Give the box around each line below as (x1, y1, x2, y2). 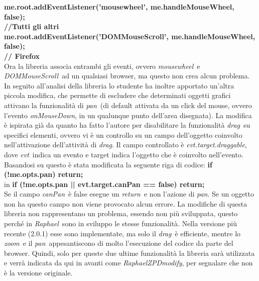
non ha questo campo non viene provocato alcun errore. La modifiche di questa (4, 198, 247, 209)
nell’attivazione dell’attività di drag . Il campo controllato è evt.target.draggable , (4, 139, 247, 150)
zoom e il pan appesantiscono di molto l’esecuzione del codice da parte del (4, 238, 233, 248)
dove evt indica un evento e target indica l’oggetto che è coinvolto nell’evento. (4, 149, 243, 159)
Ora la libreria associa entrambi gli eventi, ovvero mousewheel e (4, 60, 200, 71)
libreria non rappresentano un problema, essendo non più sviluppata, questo (4, 208, 238, 219)
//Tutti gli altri (4, 21, 59, 32)
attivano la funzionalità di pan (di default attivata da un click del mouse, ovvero (4, 100, 252, 110)
